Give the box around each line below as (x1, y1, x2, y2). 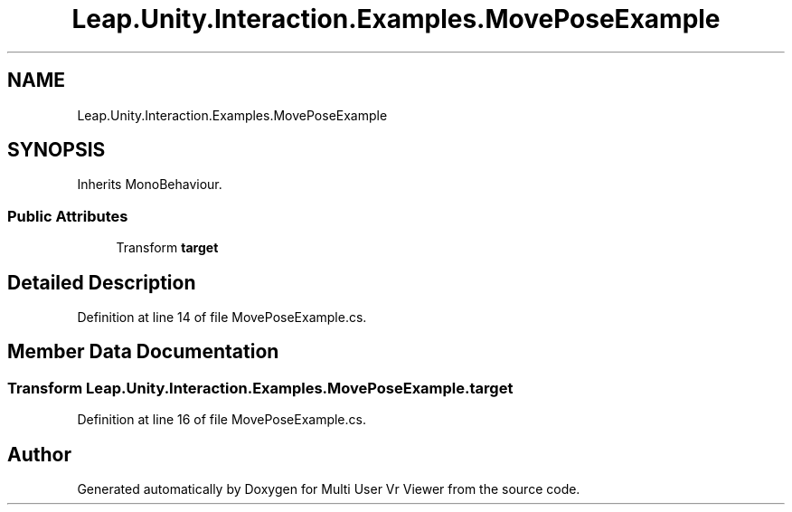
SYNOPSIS (7, 138, 106, 162)
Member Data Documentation (7, 340, 279, 364)
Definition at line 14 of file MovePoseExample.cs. (77, 309, 367, 326)
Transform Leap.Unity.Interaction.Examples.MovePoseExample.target (7, 378, 514, 397)
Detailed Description (7, 270, 196, 294)
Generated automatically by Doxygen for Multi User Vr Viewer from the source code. (77, 481, 580, 498)
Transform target (116, 240, 219, 256)
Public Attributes (7, 206, 128, 225)
